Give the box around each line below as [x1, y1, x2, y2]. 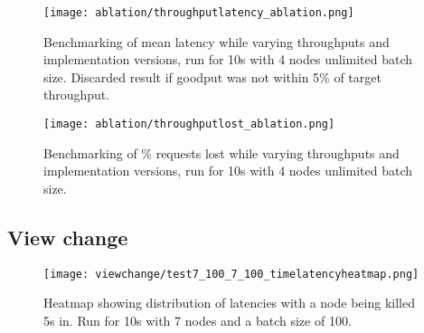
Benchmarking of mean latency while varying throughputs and [43, 32, 390, 51]
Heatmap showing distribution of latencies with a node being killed [43, 293, 415, 312]
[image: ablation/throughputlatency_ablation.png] [43, 6, 354, 19]
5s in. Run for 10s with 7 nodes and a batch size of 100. [43, 310, 352, 329]
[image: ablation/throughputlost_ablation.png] [43, 118, 335, 131]
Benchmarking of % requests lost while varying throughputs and [43, 143, 400, 162]
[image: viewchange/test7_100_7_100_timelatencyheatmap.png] [43, 267, 419, 281]
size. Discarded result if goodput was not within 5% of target [43, 67, 382, 86]
